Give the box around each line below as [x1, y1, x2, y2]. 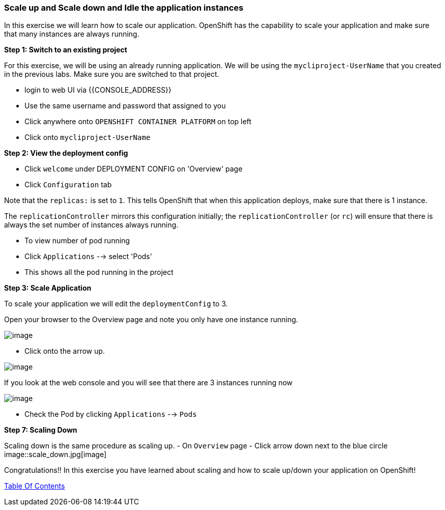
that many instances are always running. [4, 30, 140, 39]
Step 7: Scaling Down [4, 426, 77, 435]
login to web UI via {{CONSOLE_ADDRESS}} [24, 86, 172, 95]
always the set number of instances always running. [4, 220, 179, 230]
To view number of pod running [24, 236, 130, 245]
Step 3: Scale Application [4, 284, 92, 293]
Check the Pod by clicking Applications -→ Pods [24, 410, 197, 419]
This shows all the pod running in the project [24, 268, 174, 277]
